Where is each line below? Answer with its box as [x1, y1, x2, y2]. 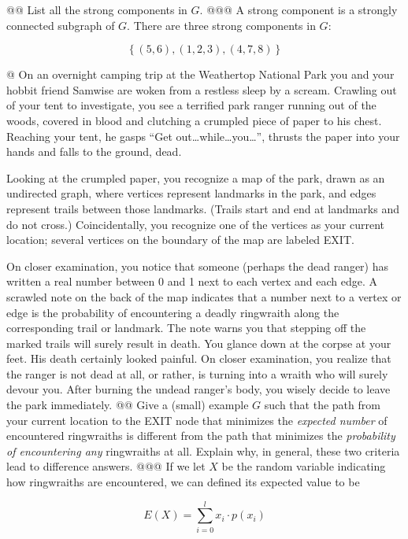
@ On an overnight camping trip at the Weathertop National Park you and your [6, 66, 395, 83]
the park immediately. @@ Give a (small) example [6, 397, 249, 413]
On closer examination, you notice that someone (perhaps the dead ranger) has [6, 257, 389, 274]
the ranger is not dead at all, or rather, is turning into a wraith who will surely [6, 365, 388, 382]
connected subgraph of [6, 17, 115, 33]
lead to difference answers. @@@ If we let [6, 458, 206, 474]
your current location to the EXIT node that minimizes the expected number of [6, 412, 388, 428]
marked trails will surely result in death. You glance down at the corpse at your [6, 334, 391, 351]
